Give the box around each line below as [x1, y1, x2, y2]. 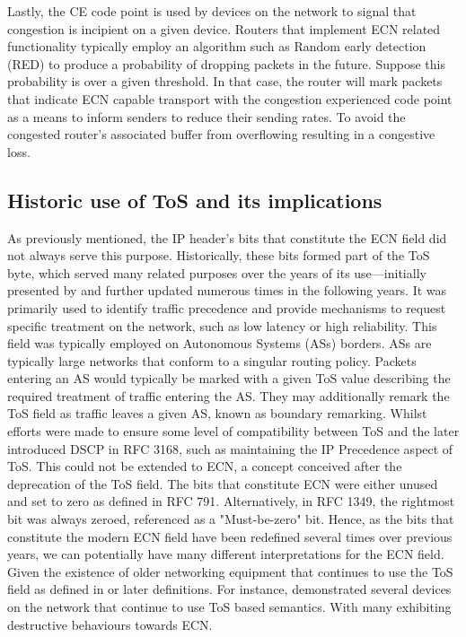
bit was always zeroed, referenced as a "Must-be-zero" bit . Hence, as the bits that [7, 510, 454, 528]
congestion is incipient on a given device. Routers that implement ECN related [7, 19, 441, 38]
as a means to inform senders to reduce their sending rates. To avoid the [7, 107, 406, 126]
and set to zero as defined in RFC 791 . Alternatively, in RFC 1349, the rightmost [7, 492, 455, 510]
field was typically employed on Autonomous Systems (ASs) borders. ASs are [7, 334, 432, 353]
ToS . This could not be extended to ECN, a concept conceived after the [7, 457, 402, 476]
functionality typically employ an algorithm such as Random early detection [7, 37, 426, 56]
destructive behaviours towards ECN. [7, 615, 213, 633]
